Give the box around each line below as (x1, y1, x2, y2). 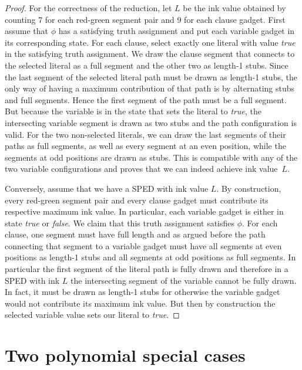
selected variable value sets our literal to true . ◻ (5, 308, 180, 321)
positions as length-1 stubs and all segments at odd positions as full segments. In (5, 251, 296, 263)
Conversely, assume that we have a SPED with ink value (5, 182, 209, 194)
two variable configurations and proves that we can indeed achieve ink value (5, 162, 278, 175)
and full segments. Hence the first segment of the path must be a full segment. (5, 93, 287, 106)
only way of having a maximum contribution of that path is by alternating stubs (5, 82, 295, 94)
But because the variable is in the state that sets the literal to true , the (5, 105, 261, 117)
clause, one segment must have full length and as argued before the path (5, 228, 266, 240)
